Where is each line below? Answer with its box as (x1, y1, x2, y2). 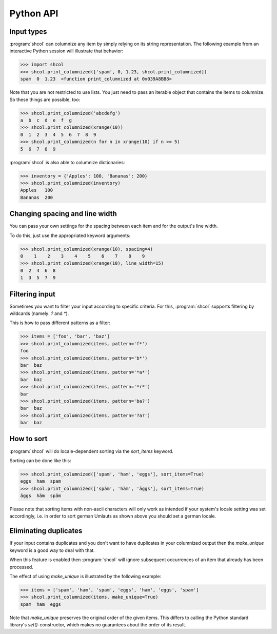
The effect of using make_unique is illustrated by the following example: (9, 573, 162, 579)
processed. (9, 564, 33, 570)
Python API (9, 8, 58, 19)
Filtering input (9, 290, 56, 299)
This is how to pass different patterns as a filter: (9, 320, 111, 326)
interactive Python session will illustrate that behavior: (9, 48, 124, 54)
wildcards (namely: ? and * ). (9, 310, 69, 316)
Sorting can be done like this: (9, 457, 71, 464)
